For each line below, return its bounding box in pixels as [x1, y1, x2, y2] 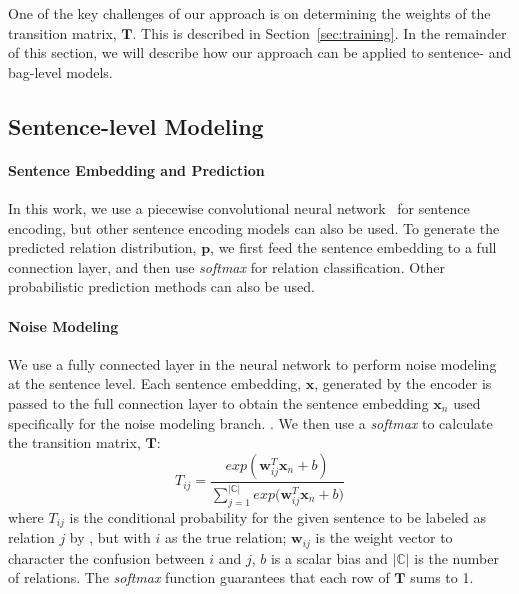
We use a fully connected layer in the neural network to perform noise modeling [8, 353, 497, 374]
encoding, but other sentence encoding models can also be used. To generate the [8, 217, 500, 238]
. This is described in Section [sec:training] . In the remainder [132, 22, 507, 43]
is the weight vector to [315, 527, 453, 548]
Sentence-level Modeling [8, 110, 264, 141]
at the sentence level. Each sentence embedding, [8, 373, 302, 394]
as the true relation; [164, 527, 287, 548]
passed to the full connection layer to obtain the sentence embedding [8, 392, 429, 413]
